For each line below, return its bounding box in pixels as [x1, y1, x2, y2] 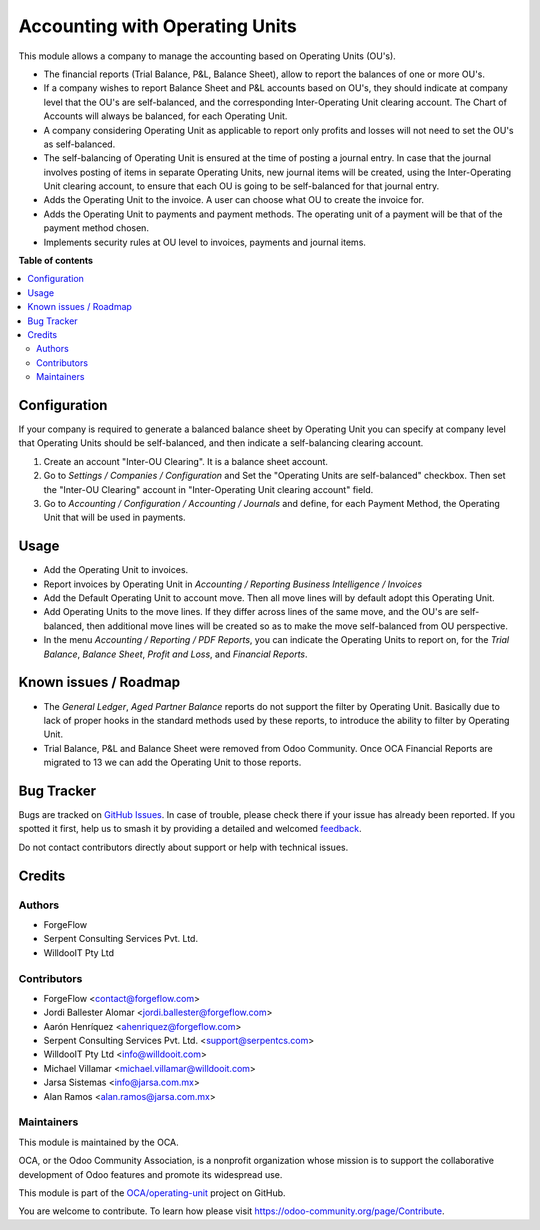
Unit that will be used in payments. [43, 511, 186, 524]
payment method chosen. [43, 222, 150, 234]
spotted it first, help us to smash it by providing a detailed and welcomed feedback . [18, 823, 362, 835]
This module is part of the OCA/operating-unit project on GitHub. [18, 1186, 286, 1199]
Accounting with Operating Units [18, 15, 297, 37]
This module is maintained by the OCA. [18, 1136, 179, 1148]
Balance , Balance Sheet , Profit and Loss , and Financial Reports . [43, 648, 309, 660]
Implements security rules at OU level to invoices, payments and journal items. [43, 236, 367, 248]
